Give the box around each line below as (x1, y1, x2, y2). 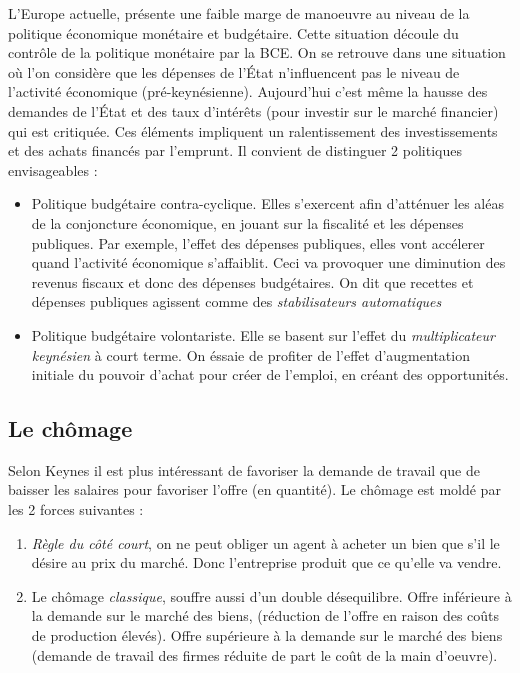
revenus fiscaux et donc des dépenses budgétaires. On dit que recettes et (31, 271, 474, 292)
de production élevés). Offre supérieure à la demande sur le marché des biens (31, 625, 503, 646)
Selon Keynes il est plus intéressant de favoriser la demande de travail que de (8, 459, 480, 480)
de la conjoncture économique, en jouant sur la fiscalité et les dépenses (31, 212, 464, 233)
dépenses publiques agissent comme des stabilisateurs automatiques (31, 291, 442, 312)
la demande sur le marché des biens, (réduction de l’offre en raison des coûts (31, 605, 500, 626)
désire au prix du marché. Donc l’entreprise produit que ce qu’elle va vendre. (31, 552, 502, 573)
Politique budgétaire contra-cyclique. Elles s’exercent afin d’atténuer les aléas (31, 193, 504, 214)
